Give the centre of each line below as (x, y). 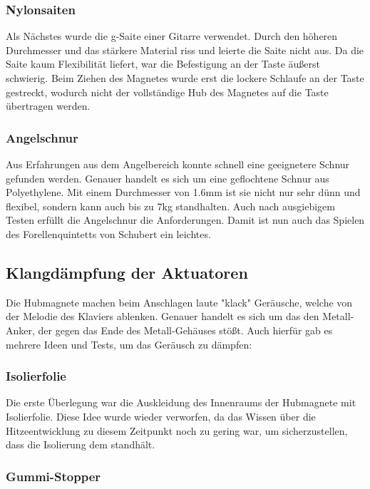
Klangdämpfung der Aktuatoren (127, 272)
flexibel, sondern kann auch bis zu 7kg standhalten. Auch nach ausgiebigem (170, 206)
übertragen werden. (48, 106)
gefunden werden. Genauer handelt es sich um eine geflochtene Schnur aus (168, 178)
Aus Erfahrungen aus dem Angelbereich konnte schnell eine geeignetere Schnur (178, 164)
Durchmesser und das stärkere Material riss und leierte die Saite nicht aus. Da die (185, 50)
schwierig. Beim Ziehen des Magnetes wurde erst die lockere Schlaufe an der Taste (185, 78)
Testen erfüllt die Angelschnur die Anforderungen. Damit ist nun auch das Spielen (185, 220)
